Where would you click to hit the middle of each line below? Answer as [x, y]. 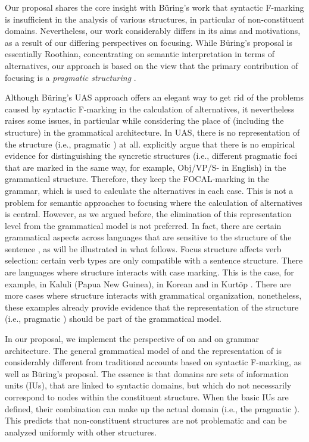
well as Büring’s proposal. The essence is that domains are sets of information [147, 373]
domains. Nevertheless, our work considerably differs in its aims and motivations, [153, 31]
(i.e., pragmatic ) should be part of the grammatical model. [113, 319]
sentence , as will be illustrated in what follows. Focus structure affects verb [143, 248]
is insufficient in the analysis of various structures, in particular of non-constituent [155, 19]
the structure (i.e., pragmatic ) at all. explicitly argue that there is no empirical [150, 144]
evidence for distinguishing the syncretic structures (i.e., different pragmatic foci [151, 156]
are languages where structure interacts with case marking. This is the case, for [149, 272]
